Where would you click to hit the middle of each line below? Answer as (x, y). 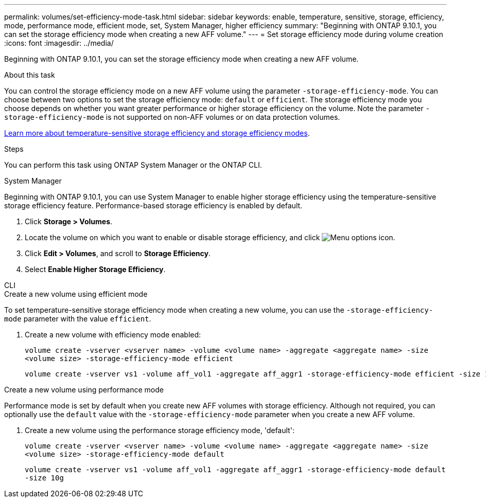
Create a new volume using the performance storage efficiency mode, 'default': (160, 430)
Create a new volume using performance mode (84, 390)
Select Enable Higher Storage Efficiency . (95, 269)
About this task (30, 75)
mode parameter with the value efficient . (78, 319)
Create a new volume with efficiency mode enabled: (113, 335)
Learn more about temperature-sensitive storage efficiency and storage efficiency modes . (157, 133)
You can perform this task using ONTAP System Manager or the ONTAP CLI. (133, 165)
